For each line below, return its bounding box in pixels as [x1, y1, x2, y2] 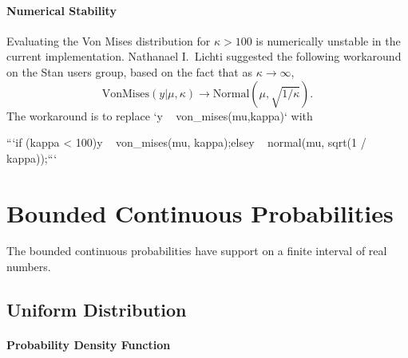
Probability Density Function [6, 336, 171, 353]
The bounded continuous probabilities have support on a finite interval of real [6, 242, 387, 259]
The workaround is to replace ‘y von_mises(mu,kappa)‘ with [6, 107, 313, 124]
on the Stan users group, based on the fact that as [6, 63, 252, 80]
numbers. [6, 258, 51, 275]
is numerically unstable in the [255, 32, 401, 49]
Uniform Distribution [6, 297, 187, 322]
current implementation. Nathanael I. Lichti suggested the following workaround [6, 48, 402, 65]
